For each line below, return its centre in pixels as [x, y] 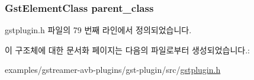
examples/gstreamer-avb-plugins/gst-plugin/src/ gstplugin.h [113, 70]
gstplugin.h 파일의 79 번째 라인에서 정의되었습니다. [98, 30]
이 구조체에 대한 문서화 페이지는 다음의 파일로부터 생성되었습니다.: [127, 49]
